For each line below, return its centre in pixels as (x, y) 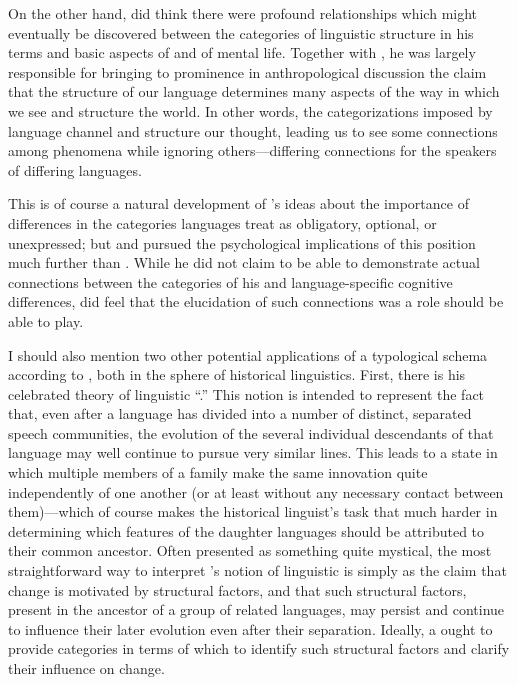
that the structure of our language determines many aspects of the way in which (254, 91)
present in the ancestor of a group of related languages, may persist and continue (256, 609)
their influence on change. (86, 668)
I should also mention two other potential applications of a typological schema (248, 354)
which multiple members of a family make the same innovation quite (218, 472)
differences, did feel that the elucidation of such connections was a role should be (256, 301)
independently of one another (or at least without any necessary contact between (256, 491)
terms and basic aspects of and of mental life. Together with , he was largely (242, 52)
